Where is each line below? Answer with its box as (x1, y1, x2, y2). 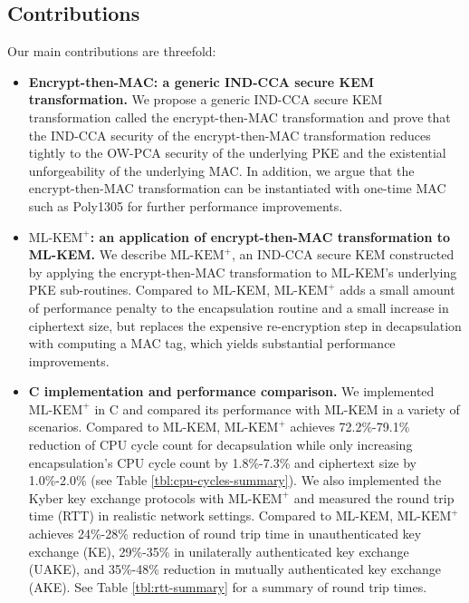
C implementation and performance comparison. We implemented (28, 382, 435, 401)
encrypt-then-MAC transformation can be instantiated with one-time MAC (28, 179, 446, 198)
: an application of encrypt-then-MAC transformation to (90, 227, 451, 246)
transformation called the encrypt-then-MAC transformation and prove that (28, 107, 451, 126)
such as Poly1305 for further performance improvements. (28, 196, 343, 215)
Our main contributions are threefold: (7, 42, 216, 61)
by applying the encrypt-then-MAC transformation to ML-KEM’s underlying (28, 262, 457, 281)
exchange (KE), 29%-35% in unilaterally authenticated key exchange (28, 541, 409, 560)
